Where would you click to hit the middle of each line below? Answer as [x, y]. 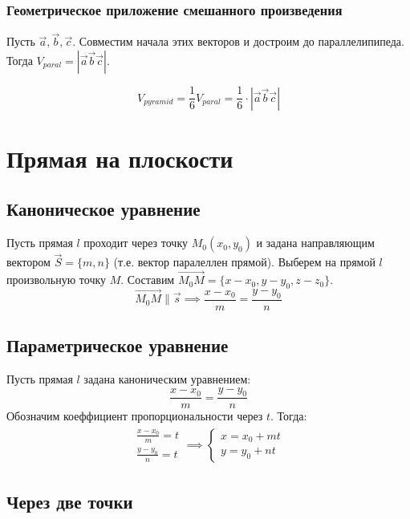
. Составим [148, 280]
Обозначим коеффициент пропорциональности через [135, 416]
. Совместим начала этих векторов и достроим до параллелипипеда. [238, 41]
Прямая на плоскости [120, 158]
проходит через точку [136, 243]
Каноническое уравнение [104, 209]
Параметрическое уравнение [118, 345]
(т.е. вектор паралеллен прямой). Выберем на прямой [244, 262]
